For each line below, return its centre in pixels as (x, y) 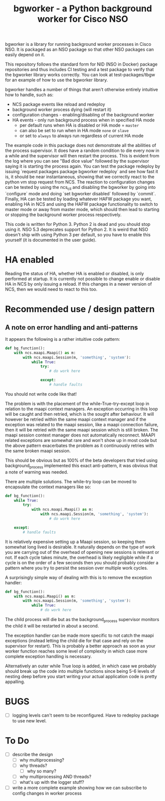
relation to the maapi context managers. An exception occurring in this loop (82, 409)
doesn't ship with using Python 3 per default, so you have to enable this (78, 234)
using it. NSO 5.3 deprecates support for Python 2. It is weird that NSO (77, 229)
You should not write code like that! (41, 394)
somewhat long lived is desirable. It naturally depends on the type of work (80, 547)
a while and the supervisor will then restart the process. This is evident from (82, 156)
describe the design (33, 754)
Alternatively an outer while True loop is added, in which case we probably (81, 666)
